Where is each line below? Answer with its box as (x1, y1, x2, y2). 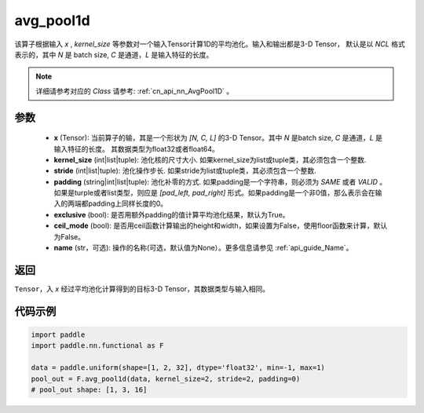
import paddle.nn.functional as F (31, 342, 164, 350)
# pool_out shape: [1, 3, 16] (31, 385, 148, 394)
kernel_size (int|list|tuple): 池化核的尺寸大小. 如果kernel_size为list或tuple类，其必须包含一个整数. (53, 155, 367, 164)
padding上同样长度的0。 (87, 199, 168, 208)
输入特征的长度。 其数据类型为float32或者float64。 (53, 144, 219, 153)
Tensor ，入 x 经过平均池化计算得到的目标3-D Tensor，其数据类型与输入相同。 (14, 283, 270, 294)
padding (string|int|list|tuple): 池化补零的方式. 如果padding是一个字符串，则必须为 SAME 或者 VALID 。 (53, 177, 387, 186)
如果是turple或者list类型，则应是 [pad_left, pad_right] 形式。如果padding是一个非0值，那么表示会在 (53, 188, 376, 198)
